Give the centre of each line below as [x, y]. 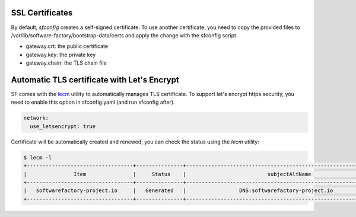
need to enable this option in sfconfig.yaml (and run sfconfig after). [93, 102]
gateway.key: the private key [61, 55]
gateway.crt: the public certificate [67, 46]
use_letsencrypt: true [63, 126]
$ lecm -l [38, 157]
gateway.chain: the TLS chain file [66, 63]
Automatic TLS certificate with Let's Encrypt [95, 80]
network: [36, 118]
